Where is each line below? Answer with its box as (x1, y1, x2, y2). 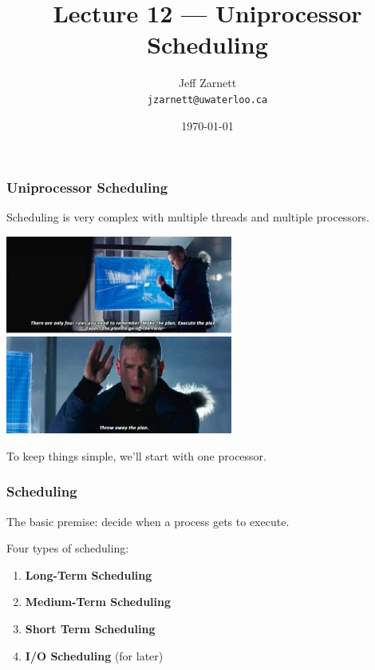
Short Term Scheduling (25, 620, 156, 637)
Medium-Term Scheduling (25, 593, 172, 610)
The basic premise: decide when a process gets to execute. (6, 512, 290, 529)
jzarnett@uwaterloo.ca (147, 94, 268, 106)
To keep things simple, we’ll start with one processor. (6, 447, 266, 464)
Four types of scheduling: (6, 540, 129, 556)
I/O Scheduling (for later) (25, 647, 164, 664)
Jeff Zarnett (178, 74, 237, 91)
